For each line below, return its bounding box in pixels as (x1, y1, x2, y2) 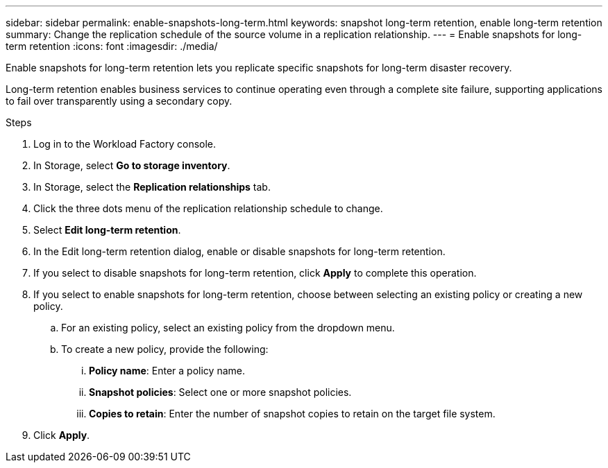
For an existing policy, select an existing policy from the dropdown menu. (61, 322, 395, 333)
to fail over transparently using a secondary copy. (6, 95, 233, 107)
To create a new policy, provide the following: (61, 343, 269, 355)
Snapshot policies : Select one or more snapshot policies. (89, 386, 352, 398)
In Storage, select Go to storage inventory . (33, 159, 230, 171)
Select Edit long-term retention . (33, 224, 181, 236)
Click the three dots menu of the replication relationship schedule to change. (33, 202, 383, 214)
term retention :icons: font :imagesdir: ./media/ (6, 40, 218, 52)
